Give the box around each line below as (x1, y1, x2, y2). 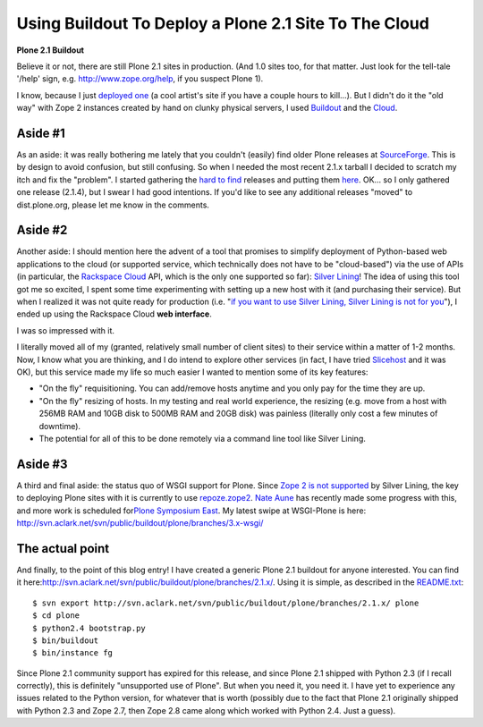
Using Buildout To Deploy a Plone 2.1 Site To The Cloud (16, 13, 429, 33)
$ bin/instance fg (32, 648, 114, 658)
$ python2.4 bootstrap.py (32, 622, 147, 633)
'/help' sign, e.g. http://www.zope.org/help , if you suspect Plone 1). (16, 73, 264, 84)
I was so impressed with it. (16, 325, 115, 335)
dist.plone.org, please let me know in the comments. (16, 199, 210, 210)
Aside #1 (16, 125, 66, 140)
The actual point (16, 541, 110, 556)
